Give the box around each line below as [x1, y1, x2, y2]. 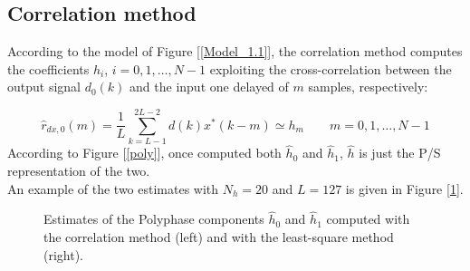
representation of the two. [7, 160, 150, 179]
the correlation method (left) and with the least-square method [43, 227, 394, 246]
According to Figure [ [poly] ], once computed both [7, 143, 282, 162]
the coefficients [7, 59, 90, 78]
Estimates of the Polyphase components [43, 209, 264, 228]
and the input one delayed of [129, 77, 289, 96]
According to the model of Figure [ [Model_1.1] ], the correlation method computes [7, 42, 463, 61]
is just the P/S [359, 143, 441, 162]
